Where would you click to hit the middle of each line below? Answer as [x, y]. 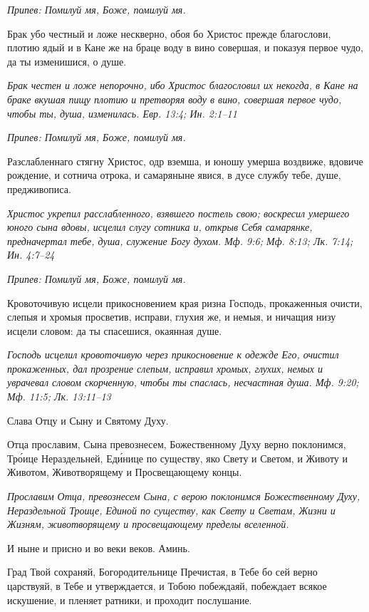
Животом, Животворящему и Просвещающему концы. [125, 472]
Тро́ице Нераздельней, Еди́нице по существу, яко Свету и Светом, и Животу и [178, 458]
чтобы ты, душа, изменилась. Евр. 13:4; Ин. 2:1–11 [122, 113]
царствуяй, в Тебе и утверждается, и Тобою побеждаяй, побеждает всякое [167, 586]
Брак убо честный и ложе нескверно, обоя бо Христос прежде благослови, [169, 33]
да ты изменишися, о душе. [67, 61]
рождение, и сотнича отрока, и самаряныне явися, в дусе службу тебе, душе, [174, 175]
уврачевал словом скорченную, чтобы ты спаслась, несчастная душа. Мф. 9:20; [183, 382]
